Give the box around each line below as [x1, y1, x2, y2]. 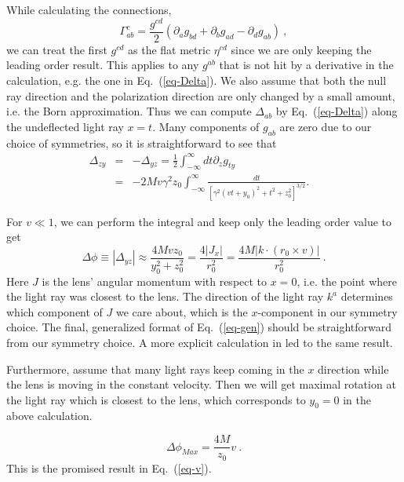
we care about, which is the [116, 303, 248, 320]
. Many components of [152, 118, 260, 134]
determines [340, 288, 393, 305]
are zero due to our [279, 118, 372, 134]
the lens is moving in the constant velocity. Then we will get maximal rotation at [6, 376, 396, 393]
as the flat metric [128, 41, 211, 57]
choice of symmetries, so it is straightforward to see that [6, 134, 277, 151]
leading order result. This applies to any [6, 57, 199, 73]
